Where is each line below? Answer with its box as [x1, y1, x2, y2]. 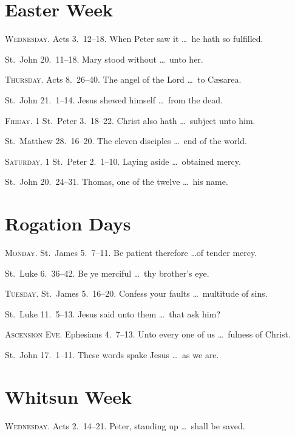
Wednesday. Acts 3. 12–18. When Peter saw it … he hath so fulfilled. [5, 32, 263, 45]
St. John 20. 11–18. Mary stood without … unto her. [5, 52, 203, 65]
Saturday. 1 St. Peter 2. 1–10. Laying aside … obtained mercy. [5, 154, 241, 167]
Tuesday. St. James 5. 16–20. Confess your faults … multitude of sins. [5, 287, 268, 300]
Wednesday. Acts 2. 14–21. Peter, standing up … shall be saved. [5, 419, 245, 432]
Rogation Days [5, 211, 131, 236]
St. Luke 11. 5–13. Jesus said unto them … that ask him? [5, 307, 221, 320]
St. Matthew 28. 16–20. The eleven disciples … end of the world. [5, 134, 247, 147]
